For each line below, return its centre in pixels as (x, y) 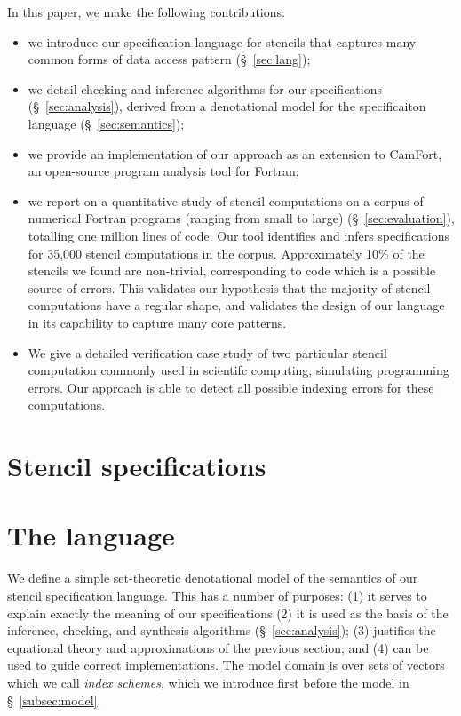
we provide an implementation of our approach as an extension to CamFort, (235, 153)
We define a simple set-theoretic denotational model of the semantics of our (213, 578)
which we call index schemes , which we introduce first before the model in (208, 682)
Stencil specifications (137, 466)
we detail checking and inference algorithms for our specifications (205, 88)
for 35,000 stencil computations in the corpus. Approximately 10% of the (226, 253)
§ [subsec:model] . (54, 700)
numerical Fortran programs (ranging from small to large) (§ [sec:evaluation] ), (241, 218)
